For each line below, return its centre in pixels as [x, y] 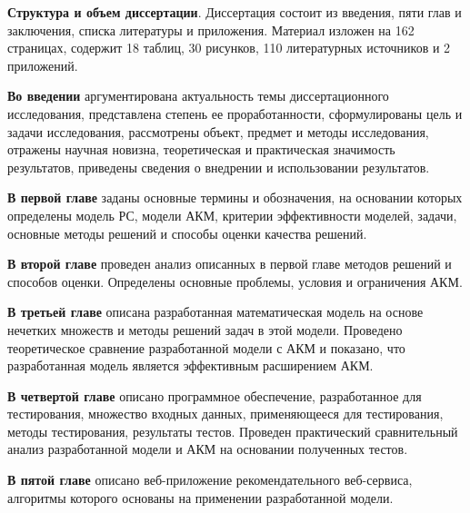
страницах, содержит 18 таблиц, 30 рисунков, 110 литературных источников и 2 [229, 48]
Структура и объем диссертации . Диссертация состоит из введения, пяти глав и [235, 12]
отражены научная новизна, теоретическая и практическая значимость [201, 149]
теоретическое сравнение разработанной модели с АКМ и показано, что [206, 347]
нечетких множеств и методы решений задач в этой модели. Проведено [205, 329]
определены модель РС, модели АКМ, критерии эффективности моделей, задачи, [232, 215]
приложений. [43, 65]
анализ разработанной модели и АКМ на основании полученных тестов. [208, 449]
